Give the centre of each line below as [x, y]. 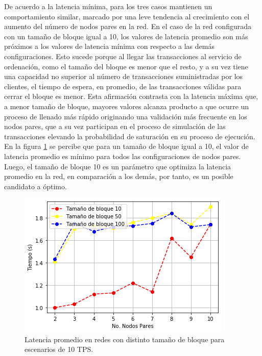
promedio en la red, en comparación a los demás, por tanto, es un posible [119, 176]
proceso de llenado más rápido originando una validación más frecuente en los [126, 116]
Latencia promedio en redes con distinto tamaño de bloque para [125, 339]
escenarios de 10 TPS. [59, 349]
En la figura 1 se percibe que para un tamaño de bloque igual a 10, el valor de [126, 146]
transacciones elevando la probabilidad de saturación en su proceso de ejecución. [130, 136]
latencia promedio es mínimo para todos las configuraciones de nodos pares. [123, 156]
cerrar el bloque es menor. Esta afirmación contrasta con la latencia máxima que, [131, 96]
